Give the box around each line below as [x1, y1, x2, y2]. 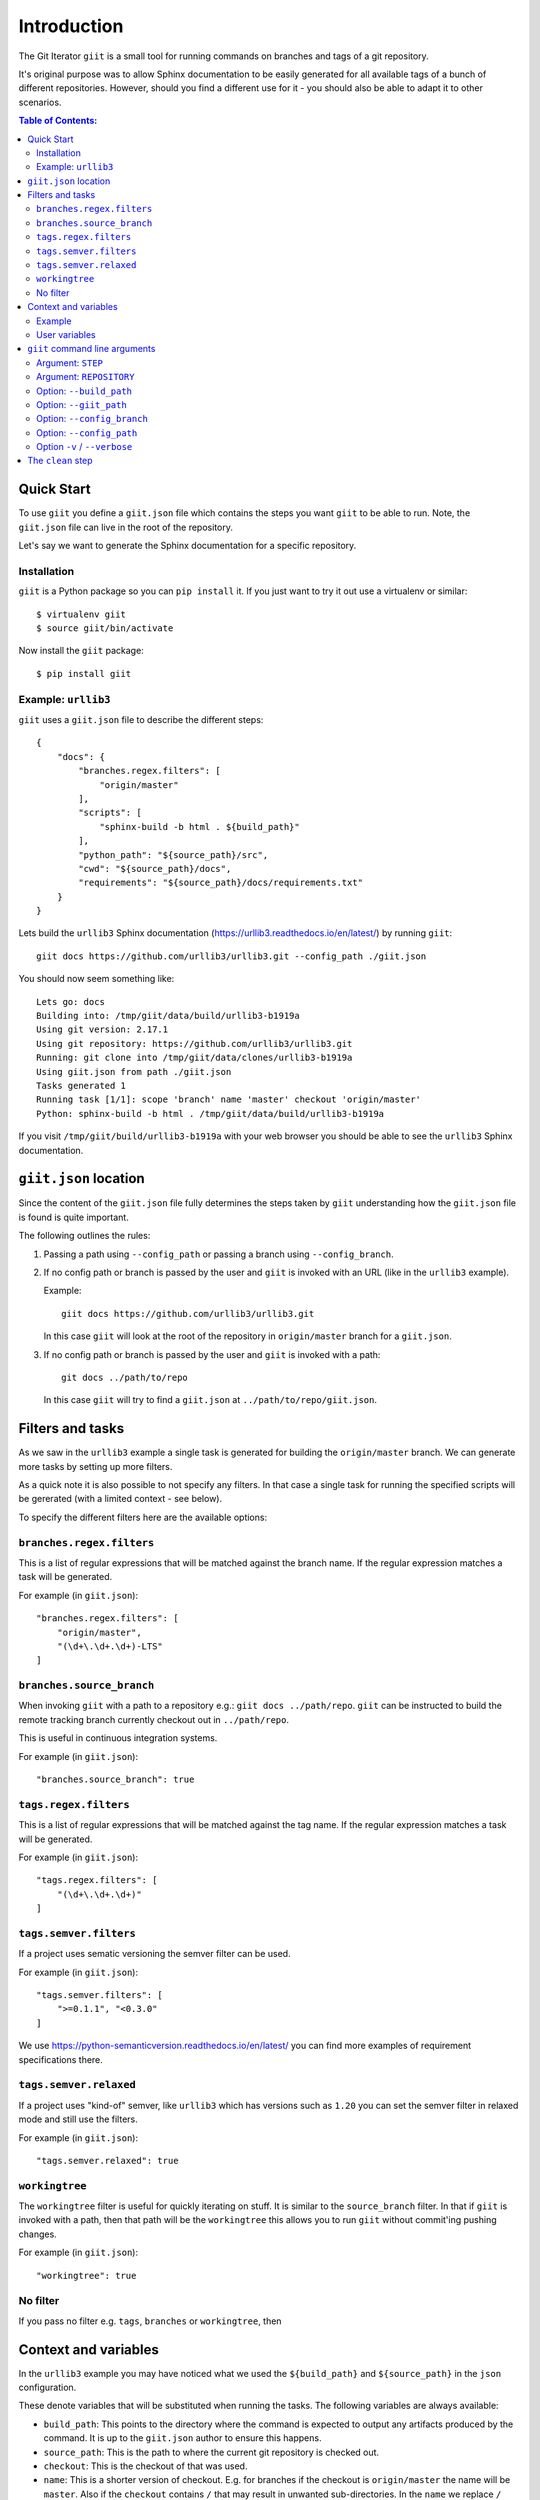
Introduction [18, 15, 124, 37]
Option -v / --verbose [36, 441, 133, 453]
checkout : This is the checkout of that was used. [43, 2460, 248, 2472]
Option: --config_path [36, 426, 138, 439]
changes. [18, 2228, 57, 2240]
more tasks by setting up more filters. [18, 1460, 173, 1472]
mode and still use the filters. [18, 2113, 139, 2125]
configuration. [18, 2381, 77, 2394]
